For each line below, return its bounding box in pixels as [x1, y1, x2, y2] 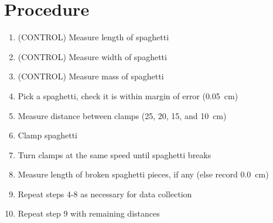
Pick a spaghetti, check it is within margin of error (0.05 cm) [18, 89, 238, 102]
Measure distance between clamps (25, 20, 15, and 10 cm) [18, 109, 227, 121]
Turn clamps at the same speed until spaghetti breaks [18, 148, 211, 161]
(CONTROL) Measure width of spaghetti [18, 50, 167, 62]
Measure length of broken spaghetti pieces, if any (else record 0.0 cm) [18, 168, 269, 180]
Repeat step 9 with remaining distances [18, 207, 160, 219]
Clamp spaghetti [18, 129, 77, 141]
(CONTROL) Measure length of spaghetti [18, 31, 169, 43]
